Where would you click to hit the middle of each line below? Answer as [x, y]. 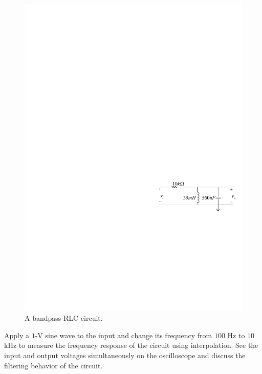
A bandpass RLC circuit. [64, 318]
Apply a [17, 335]
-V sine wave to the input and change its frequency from [124, 335]
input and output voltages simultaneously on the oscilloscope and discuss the [125, 355]
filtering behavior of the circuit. [53, 365]
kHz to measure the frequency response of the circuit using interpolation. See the [131, 345]
